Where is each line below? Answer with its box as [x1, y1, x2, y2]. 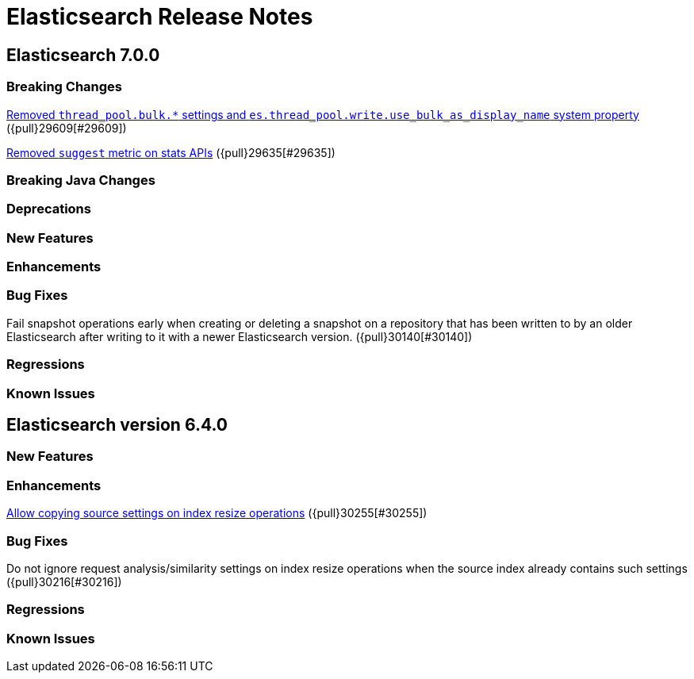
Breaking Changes [6, 79, 123, 95]
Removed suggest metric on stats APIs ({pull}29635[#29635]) [6, 145, 335, 159]
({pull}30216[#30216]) [6, 574, 122, 589]
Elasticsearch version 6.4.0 [6, 414, 228, 435]
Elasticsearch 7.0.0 [6, 44, 160, 65]
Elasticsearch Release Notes [6, 3, 313, 30]
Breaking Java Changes [6, 171, 155, 188]
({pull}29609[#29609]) [6, 121, 127, 135]
